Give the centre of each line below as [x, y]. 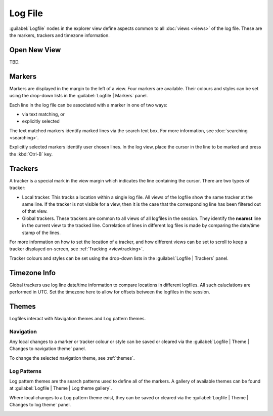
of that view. [35, 211]
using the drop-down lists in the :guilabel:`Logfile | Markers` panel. [79, 96]
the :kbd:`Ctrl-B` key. [31, 154]
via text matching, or [43, 114]
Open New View [35, 50]
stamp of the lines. [41, 233]
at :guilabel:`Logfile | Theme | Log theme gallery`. [61, 388]
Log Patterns [25, 371]
